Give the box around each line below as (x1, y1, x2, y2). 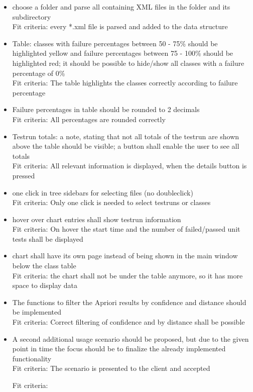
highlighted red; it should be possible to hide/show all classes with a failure (12, 57, 244, 68)
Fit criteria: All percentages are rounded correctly (12, 114, 166, 124)
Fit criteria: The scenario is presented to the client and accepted (12, 363, 210, 373)
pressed (12, 170, 35, 180)
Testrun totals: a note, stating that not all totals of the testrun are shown (12, 131, 239, 141)
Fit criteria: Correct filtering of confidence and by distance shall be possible (12, 317, 245, 327)
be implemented (12, 307, 62, 317)
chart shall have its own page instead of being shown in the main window (12, 250, 238, 261)
